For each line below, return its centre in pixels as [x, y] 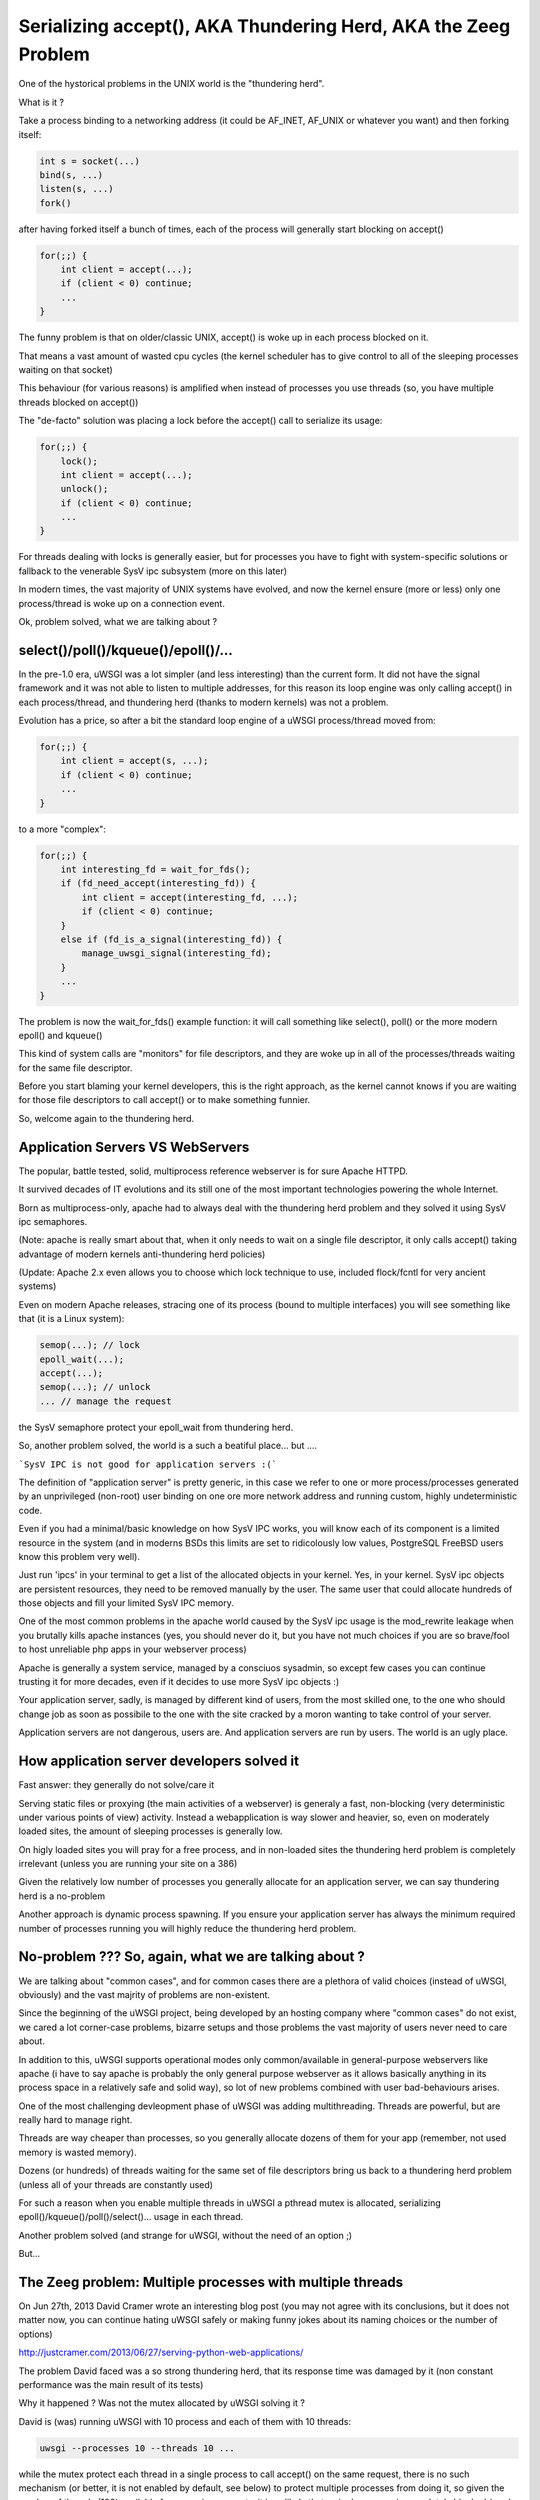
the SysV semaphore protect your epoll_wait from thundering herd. [156, 1427]
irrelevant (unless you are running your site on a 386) [128, 1864]
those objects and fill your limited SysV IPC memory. [126, 1603]
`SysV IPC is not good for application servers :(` [148, 1464]
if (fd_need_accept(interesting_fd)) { [158, 883]
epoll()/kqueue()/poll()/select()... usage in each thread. [131, 2217]
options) [36, 2334]
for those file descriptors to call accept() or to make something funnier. [164, 1100]
